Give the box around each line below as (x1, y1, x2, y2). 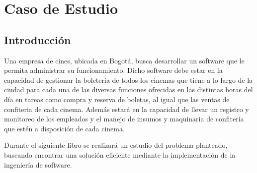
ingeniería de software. (4, 159, 72, 170)
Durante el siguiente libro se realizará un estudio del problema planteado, (4, 140, 228, 150)
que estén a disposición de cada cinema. (4, 123, 125, 133)
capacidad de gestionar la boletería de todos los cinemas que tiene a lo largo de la (4, 74, 253, 85)
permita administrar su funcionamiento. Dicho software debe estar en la (4, 65, 223, 75)
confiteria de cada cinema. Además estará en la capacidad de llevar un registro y (4, 104, 249, 114)
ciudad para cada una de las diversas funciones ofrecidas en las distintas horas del (4, 84, 253, 95)
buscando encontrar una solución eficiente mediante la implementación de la (4, 149, 236, 160)
